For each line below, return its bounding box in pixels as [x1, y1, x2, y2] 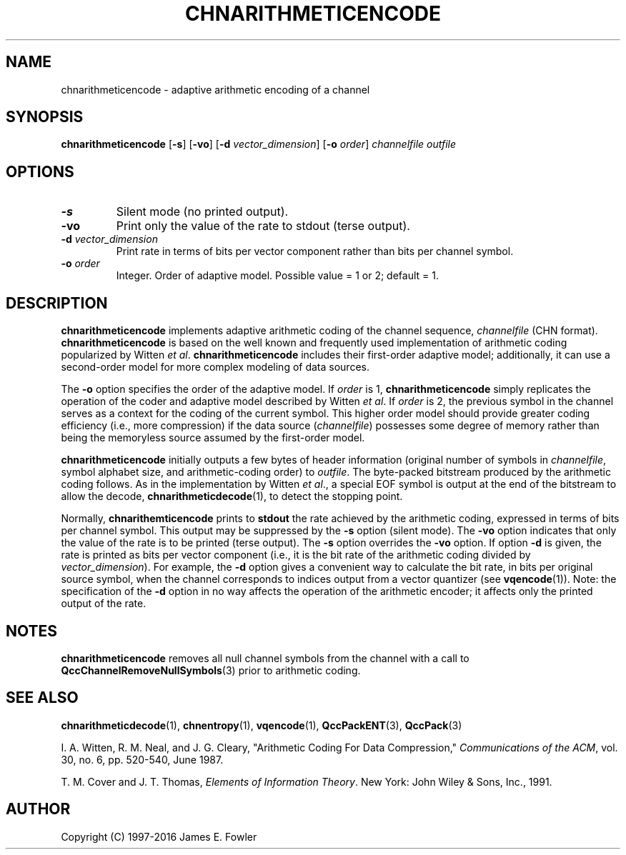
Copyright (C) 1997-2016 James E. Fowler [61, 830, 257, 843]
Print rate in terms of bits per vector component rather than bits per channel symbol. [116, 245, 514, 258]
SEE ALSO [6, 689, 79, 707]
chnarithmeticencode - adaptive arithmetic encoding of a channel [61, 83, 370, 96]
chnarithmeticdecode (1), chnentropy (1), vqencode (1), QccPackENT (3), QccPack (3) [61, 719, 462, 731]
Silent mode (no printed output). [116, 204, 289, 219]
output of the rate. [61, 597, 146, 610]
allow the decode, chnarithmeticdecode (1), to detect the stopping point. [61, 490, 403, 503]
